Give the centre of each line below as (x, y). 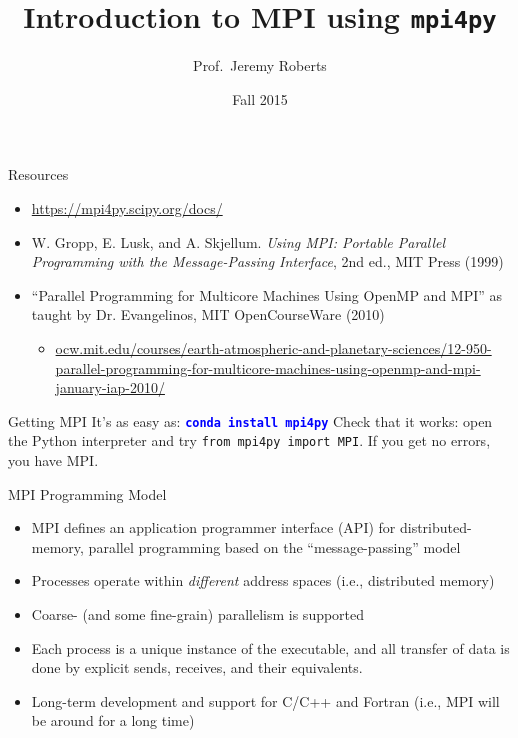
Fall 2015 (260, 98)
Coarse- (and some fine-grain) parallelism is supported (198, 614)
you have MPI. (53, 460)
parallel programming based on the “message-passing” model (274, 546)
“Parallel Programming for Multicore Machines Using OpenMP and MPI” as (267, 294)
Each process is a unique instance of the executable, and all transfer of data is (270, 647)
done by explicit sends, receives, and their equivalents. (197, 667)
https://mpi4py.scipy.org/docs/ (127, 208)
